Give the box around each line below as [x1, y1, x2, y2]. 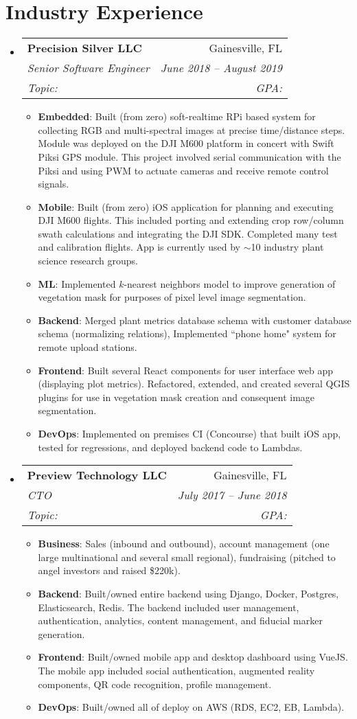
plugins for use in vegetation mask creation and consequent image [38, 389, 315, 404]
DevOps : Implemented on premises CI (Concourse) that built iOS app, [38, 426, 341, 440]
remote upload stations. [38, 340, 137, 354]
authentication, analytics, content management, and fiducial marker [38, 613, 323, 628]
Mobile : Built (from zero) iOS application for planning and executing [38, 199, 334, 214]
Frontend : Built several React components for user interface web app [38, 363, 334, 377]
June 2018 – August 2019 [160, 60, 282, 76]
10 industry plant [251, 240, 324, 254]
